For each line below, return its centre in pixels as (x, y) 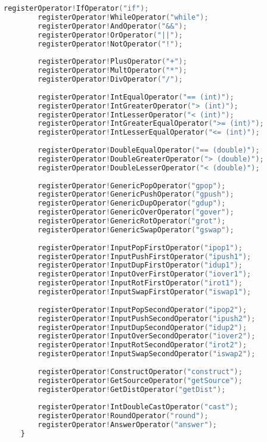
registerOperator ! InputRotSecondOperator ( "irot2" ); (142, 345)
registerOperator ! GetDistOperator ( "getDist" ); (132, 389)
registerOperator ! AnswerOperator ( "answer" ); (127, 425)
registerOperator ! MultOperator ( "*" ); (112, 71)
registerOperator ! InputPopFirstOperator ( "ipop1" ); (140, 248)
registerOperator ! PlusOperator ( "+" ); (112, 62)
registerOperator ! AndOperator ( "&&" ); (112, 26)
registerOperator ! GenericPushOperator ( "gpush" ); (136, 194)
